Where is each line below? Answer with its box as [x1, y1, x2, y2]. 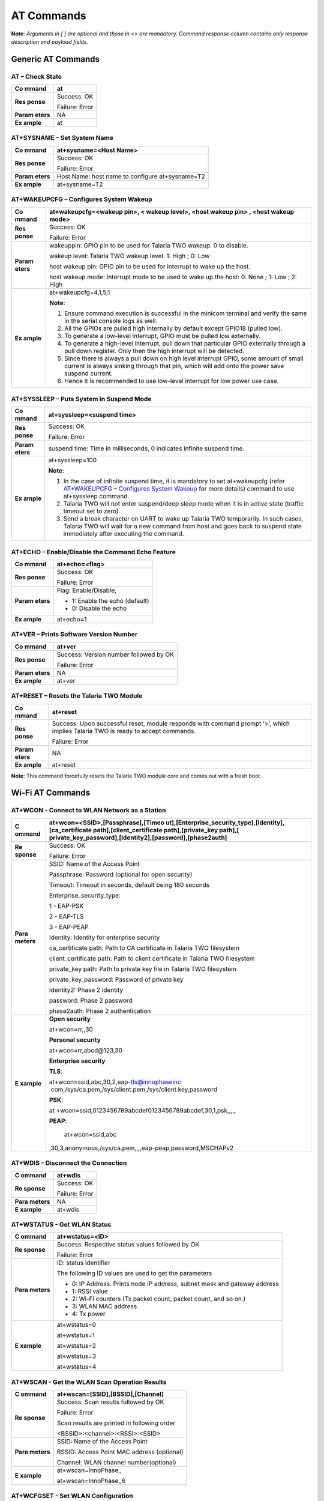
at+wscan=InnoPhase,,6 [56, 1477, 126, 1485]
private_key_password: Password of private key [49, 975, 184, 983]
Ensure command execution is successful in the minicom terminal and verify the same [64, 309, 307, 318]
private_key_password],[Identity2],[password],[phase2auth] [49, 833, 227, 842]
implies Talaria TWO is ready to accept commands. [52, 726, 196, 735]
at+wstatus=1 [56, 1331, 95, 1339]
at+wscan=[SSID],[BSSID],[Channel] [56, 1390, 164, 1398]
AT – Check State [11, 72, 62, 80]
